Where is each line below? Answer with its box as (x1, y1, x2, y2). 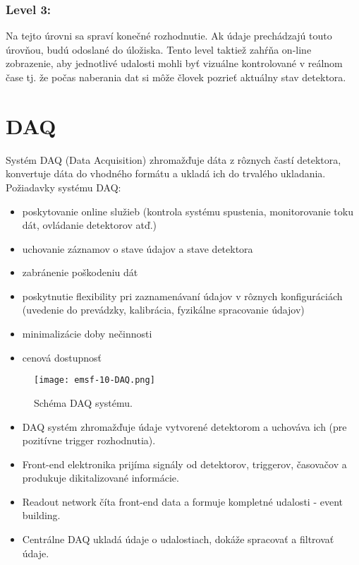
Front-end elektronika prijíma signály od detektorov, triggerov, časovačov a (22, 456, 347, 471)
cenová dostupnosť (22, 350, 102, 364)
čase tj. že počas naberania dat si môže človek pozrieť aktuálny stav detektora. (6, 70, 346, 84)
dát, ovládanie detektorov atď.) (22, 218, 157, 232)
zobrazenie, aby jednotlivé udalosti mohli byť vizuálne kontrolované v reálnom (6, 56, 343, 71)
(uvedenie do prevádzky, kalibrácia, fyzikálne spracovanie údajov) (22, 302, 305, 317)
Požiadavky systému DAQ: (6, 179, 121, 194)
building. (22, 508, 61, 523)
